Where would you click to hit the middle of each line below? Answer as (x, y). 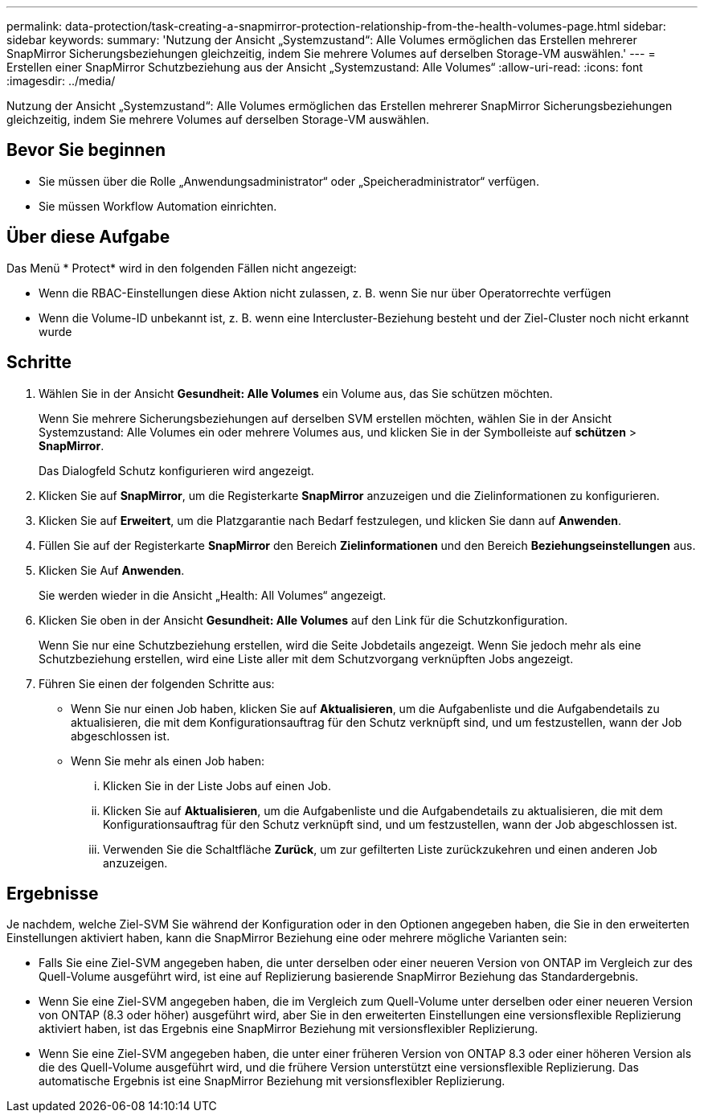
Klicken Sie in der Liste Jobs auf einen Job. (217, 785)
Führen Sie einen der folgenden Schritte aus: (157, 683)
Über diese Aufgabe (88, 237)
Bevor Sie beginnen (86, 150)
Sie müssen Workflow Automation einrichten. (158, 206)
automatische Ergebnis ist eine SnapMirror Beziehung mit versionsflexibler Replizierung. (272, 1081)
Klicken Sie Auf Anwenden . (112, 570)
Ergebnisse (53, 893)
